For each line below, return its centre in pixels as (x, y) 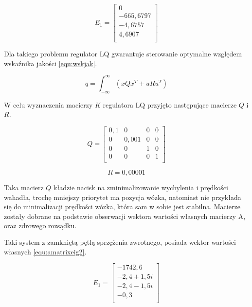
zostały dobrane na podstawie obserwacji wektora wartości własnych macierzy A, (125, 216)
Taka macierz (24, 187)
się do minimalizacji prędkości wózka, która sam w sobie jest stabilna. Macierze (122, 207)
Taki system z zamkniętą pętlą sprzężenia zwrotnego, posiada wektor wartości (120, 242)
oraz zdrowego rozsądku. (40, 226)
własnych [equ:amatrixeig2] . (45, 251)
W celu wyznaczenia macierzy (48, 104)
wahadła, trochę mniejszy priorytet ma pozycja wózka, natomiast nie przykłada (123, 197)
